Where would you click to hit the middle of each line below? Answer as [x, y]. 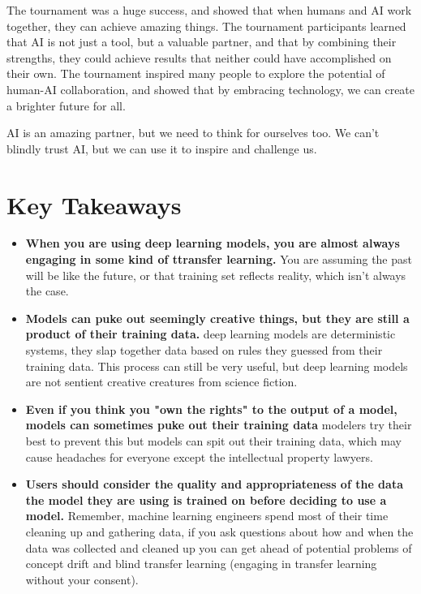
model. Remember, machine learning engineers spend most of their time [207, 516]
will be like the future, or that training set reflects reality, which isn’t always [216, 275]
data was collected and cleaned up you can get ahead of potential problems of [219, 547]
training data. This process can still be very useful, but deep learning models [217, 366]
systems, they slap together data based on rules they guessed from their [204, 350]
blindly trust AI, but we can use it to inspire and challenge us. [162, 148]
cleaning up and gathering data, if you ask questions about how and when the [219, 531]
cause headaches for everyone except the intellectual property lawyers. [199, 456]
